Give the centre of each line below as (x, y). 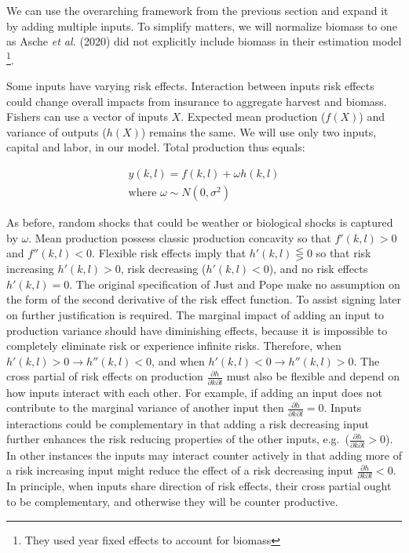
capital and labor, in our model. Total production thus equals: (156, 147)
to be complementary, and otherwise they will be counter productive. (172, 502)
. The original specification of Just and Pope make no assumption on (235, 284)
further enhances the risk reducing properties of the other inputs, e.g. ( (178, 439)
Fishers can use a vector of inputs (87, 116)
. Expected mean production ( (253, 116)
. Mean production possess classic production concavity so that (180, 237)
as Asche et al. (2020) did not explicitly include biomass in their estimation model (204, 41)
